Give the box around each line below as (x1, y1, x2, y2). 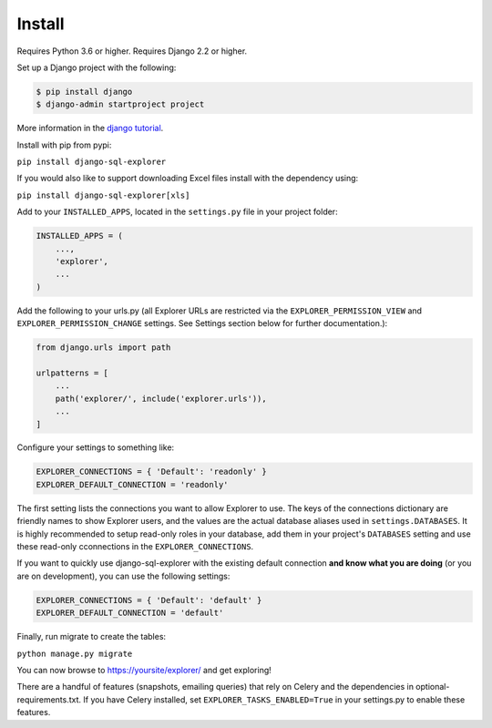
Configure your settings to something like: (16, 442, 175, 453)
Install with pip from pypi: (16, 139, 112, 150)
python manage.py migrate (16, 648, 133, 659)
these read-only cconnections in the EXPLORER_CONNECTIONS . (16, 541, 254, 552)
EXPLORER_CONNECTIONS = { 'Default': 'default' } (36, 595, 262, 605)
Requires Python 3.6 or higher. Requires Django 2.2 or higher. (16, 46, 248, 56)
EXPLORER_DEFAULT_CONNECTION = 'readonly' (36, 479, 229, 489)
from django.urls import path (36, 343, 171, 353)
